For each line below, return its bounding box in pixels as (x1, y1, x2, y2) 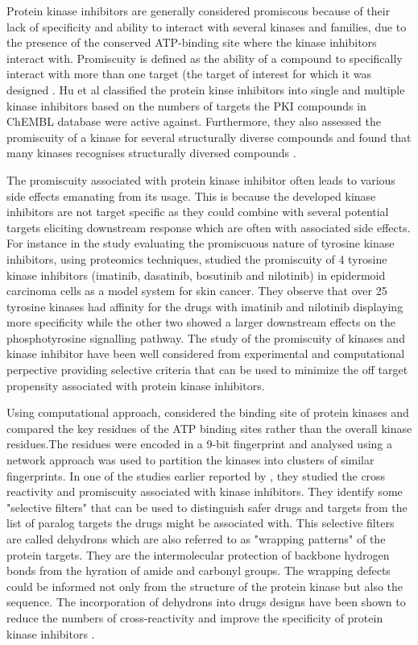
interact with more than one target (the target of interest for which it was (6, 65, 372, 82)
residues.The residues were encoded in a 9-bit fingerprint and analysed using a (6, 435, 392, 452)
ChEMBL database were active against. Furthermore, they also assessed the (6, 113, 381, 130)
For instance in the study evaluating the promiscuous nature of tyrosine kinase (6, 235, 395, 252)
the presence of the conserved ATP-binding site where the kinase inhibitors (6, 34, 377, 51)
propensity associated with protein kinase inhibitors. (6, 377, 265, 393)
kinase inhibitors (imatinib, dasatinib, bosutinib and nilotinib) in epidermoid (6, 266, 386, 283)
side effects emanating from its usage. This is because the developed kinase (6, 187, 376, 204)
